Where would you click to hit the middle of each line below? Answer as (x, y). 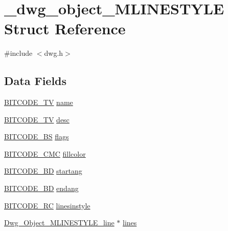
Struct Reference (65, 28)
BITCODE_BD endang (41, 188)
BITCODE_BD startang (43, 171)
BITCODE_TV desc (37, 119)
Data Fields (36, 81)
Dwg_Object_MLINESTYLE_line (59, 223)
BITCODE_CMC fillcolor (45, 153)
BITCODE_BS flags (37, 136)
